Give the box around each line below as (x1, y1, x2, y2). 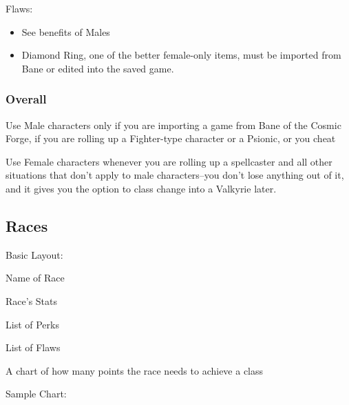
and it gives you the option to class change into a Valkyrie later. (6, 181, 277, 195)
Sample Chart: (6, 386, 67, 401)
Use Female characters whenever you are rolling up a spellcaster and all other (6, 154, 332, 168)
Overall (6, 90, 47, 108)
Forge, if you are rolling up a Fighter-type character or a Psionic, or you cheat (6, 131, 336, 146)
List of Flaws (6, 340, 61, 355)
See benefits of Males (21, 24, 110, 39)
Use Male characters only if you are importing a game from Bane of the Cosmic (6, 117, 341, 132)
